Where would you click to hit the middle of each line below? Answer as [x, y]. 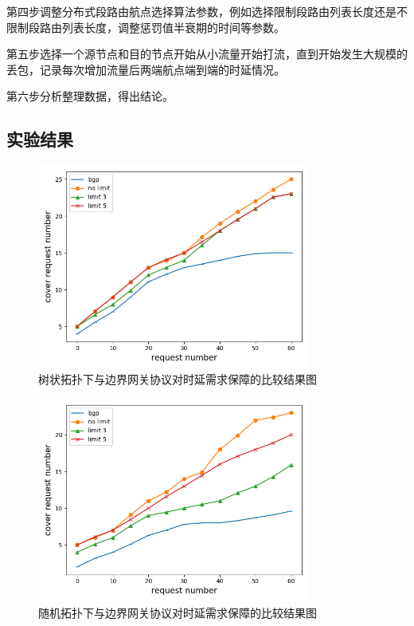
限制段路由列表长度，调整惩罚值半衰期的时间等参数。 [146, 27]
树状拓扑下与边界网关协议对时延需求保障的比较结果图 [178, 379]
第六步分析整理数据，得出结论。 [90, 96]
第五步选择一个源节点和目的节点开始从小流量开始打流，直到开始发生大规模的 [207, 54]
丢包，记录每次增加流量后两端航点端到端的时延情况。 [146, 69]
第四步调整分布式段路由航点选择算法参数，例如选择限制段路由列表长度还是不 [207, 11]
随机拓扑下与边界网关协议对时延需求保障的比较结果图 [178, 612]
